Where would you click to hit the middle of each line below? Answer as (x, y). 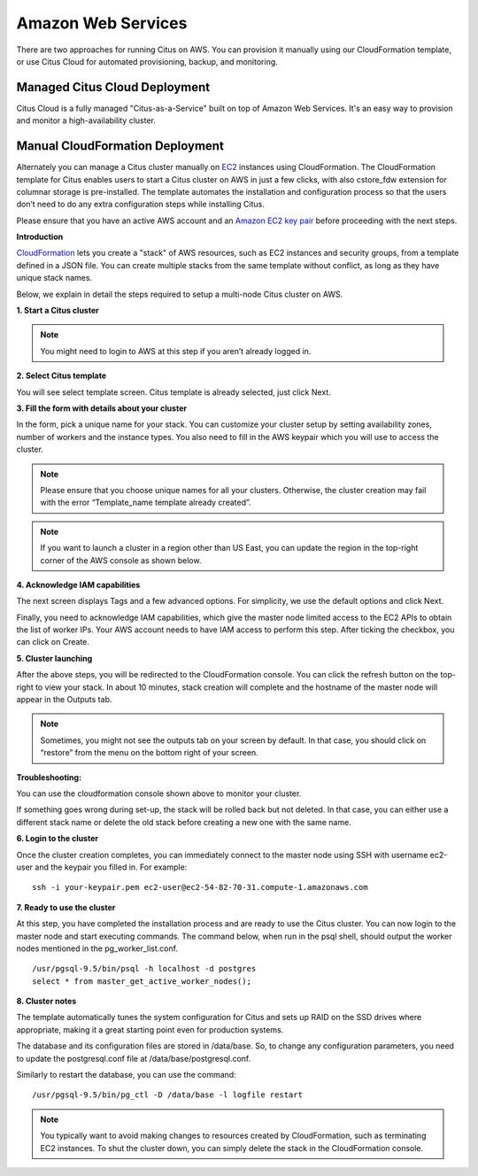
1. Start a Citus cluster (58, 311)
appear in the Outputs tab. (64, 700)
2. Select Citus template (62, 375)
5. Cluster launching (54, 658)
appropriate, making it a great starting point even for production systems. (150, 1029)
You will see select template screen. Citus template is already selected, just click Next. (173, 392)
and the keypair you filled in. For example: (111, 867)
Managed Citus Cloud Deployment (113, 87)
